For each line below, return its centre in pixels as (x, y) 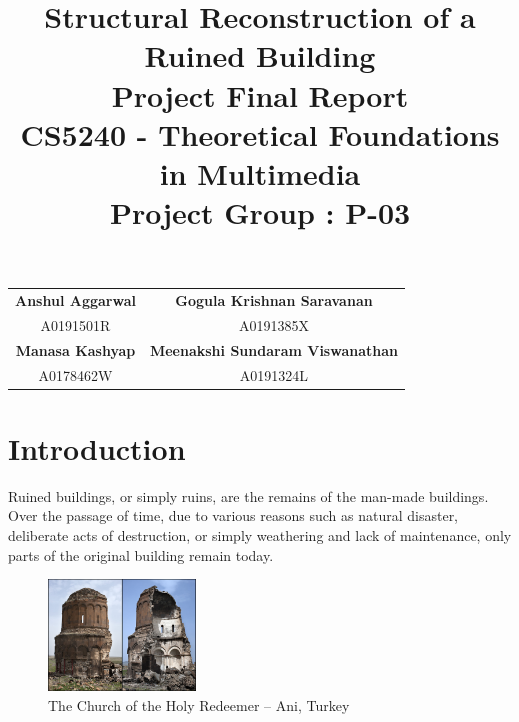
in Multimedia (260, 172)
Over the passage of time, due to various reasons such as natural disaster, (233, 515)
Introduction (97, 447)
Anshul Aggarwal (75, 300)
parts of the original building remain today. (141, 554)
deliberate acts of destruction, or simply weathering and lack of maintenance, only (260, 535)
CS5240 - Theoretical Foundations (260, 133)
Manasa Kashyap (75, 349)
